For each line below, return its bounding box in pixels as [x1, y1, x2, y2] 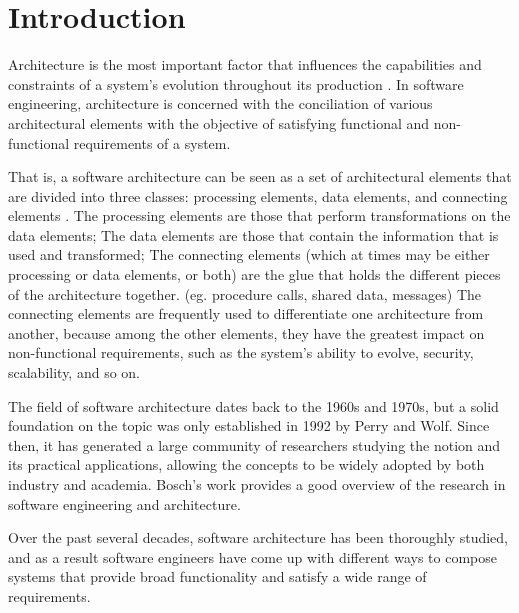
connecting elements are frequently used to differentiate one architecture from [8, 303, 484, 324]
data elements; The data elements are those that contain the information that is [8, 224, 499, 245]
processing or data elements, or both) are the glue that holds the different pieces [8, 264, 501, 285]
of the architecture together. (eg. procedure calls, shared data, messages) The [8, 283, 482, 304]
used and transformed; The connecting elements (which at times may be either [8, 244, 490, 265]
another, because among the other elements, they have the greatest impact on [8, 322, 485, 343]
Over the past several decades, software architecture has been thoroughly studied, [8, 527, 509, 548]
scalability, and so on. [8, 362, 141, 383]
